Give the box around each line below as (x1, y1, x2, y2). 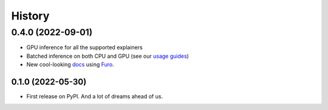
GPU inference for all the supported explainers (26, 44, 143, 51)
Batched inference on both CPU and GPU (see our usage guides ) (26, 52, 190, 60)
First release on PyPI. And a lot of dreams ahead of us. (26, 93, 163, 100)
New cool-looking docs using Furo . (26, 61, 115, 68)
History (11, 9, 50, 22)
